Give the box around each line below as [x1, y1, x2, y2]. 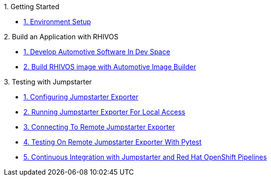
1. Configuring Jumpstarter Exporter [23, 93, 139, 101]
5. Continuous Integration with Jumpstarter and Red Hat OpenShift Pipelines [23, 153, 267, 161]
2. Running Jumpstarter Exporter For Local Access [23, 108, 185, 116]
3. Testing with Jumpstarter [4, 78, 92, 86]
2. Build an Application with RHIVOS [4, 33, 119, 41]
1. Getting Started [4, 2, 59, 11]
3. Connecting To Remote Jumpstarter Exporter [23, 123, 175, 131]
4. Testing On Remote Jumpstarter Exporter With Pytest [23, 138, 202, 146]
